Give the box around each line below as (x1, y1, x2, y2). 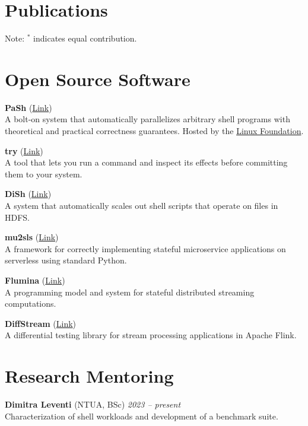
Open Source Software (5, 66, 190, 91)
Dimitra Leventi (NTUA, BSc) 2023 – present (5, 398, 181, 411)
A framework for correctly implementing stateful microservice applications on (5, 242, 286, 255)
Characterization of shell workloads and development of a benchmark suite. (5, 409, 278, 422)
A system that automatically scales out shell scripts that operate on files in (5, 199, 278, 211)
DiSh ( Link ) (5, 187, 52, 200)
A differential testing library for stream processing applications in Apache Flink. (5, 329, 297, 341)
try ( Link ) (5, 144, 43, 157)
